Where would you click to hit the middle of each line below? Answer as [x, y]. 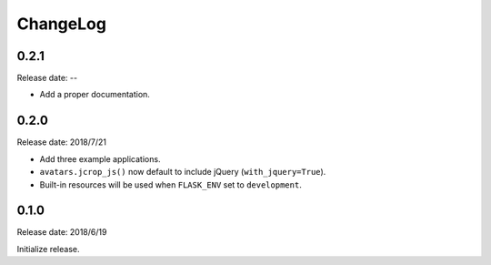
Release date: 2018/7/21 [61, 142]
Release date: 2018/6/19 [62, 232]
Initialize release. [48, 249]
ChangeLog [61, 24]
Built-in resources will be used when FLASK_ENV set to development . [170, 184]
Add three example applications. [100, 158]
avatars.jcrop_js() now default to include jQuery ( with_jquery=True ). [183, 172]
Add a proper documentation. [95, 95]
